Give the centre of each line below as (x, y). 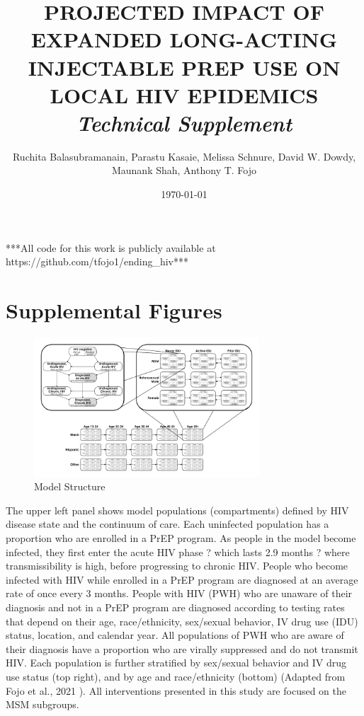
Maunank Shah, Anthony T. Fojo (184, 170)
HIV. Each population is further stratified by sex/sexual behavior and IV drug (176, 663)
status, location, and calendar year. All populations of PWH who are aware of (175, 635)
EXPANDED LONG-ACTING (184, 39)
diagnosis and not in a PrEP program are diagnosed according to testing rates (175, 607)
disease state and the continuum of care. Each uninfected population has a (167, 524)
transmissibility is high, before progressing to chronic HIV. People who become (177, 566)
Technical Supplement (184, 122)
